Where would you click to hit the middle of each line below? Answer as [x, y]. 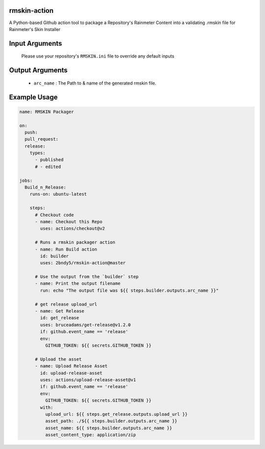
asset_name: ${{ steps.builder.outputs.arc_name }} [108, 428]
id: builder [54, 256]
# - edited [48, 167]
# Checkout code [54, 215]
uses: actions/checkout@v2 [72, 229]
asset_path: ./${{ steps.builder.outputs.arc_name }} [111, 421]
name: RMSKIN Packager [47, 112]
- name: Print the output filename [78, 283]
